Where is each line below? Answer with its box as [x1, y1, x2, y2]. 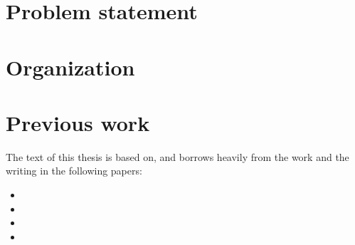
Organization [6, 52, 135, 81]
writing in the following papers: [6, 163, 142, 178]
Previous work [6, 108, 150, 137]
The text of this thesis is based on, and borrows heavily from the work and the [6, 149, 349, 164]
